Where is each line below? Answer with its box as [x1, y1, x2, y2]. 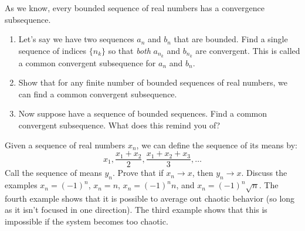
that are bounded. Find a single [174, 33, 288, 45]
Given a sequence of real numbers [5, 138, 126, 151]
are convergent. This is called [195, 44, 300, 56]
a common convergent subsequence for [18, 56, 156, 69]
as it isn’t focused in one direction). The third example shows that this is [5, 203, 267, 216]
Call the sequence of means [5, 167, 102, 179]
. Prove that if [113, 167, 164, 179]
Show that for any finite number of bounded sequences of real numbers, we [18, 76, 287, 89]
